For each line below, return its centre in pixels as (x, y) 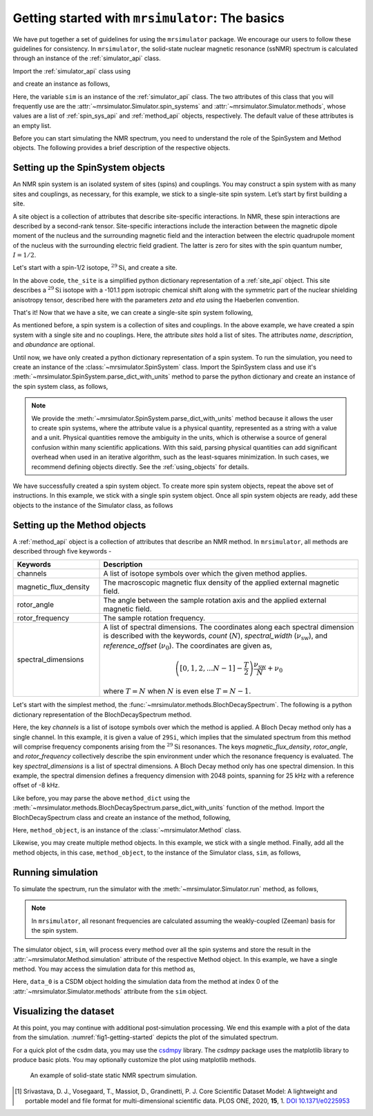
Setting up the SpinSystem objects (89, 168)
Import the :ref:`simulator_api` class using (72, 71)
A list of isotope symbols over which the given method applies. (205, 574)
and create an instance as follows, (61, 84)
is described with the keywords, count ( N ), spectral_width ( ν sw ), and (216, 637)
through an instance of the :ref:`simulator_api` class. (87, 58)
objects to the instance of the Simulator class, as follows (93, 505)
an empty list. (32, 125)
